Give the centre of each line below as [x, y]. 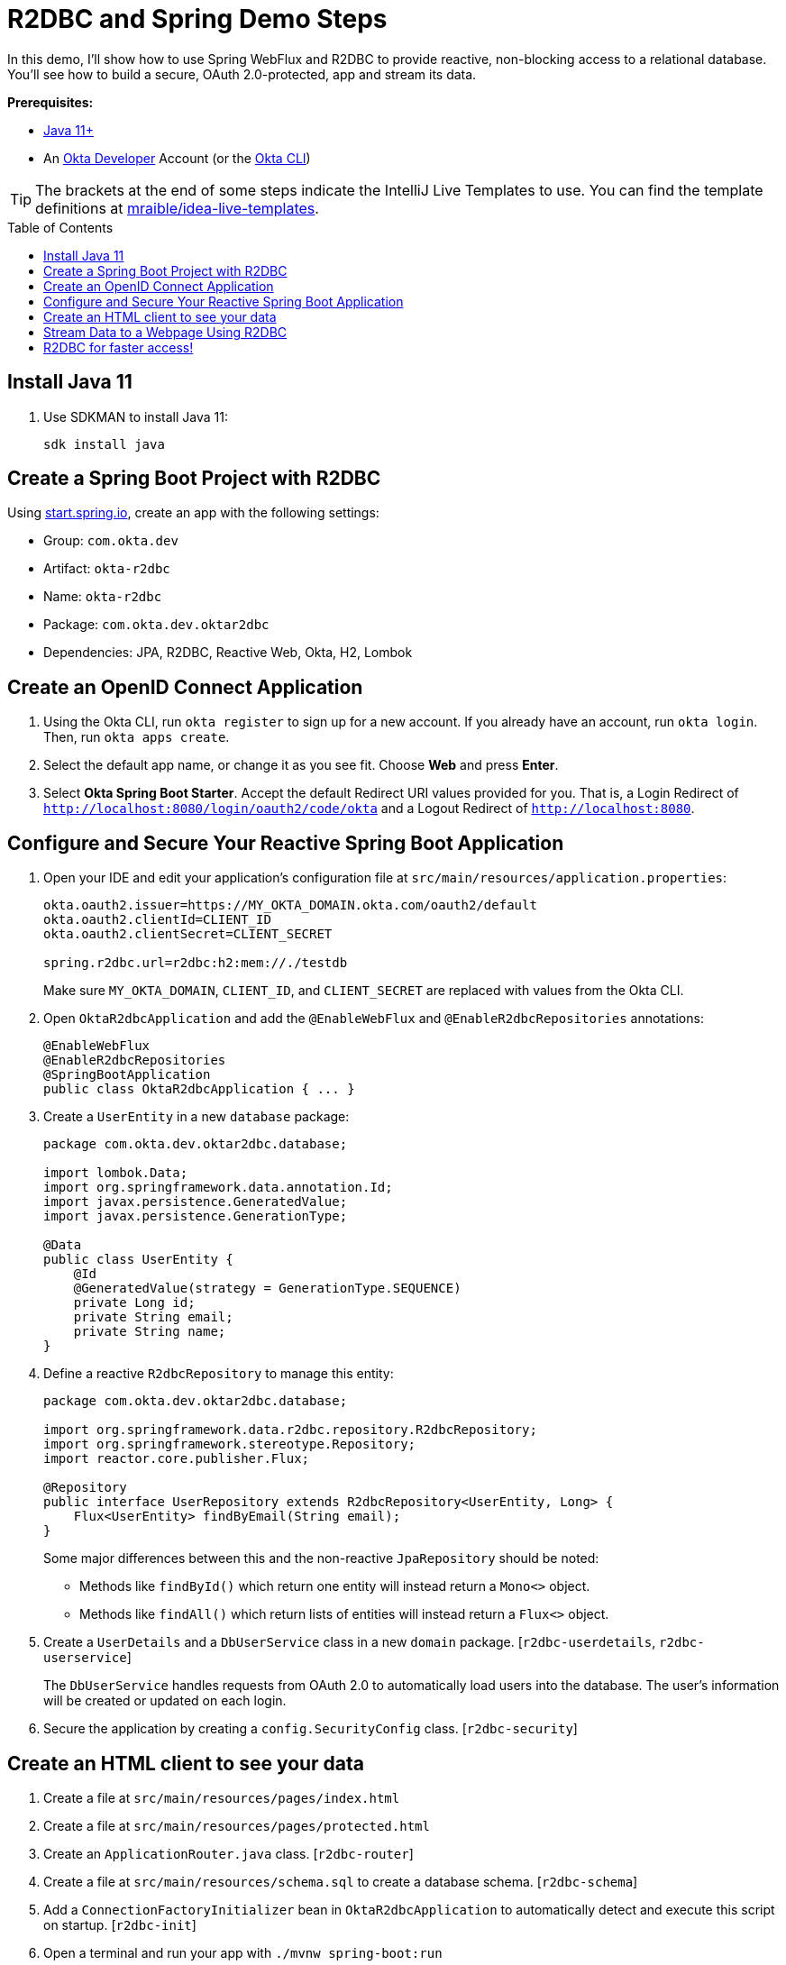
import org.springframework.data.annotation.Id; [218, 1188]
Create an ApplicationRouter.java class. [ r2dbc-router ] [228, 1853]
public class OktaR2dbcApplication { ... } [199, 1089]
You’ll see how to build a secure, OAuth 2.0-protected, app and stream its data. [242, 74]
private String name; [150, 1332]
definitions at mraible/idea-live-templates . [177, 208]
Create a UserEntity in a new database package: [196, 1117]
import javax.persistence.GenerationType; [196, 1216]
